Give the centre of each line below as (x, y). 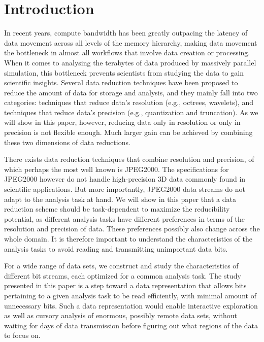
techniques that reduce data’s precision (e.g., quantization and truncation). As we (131, 112)
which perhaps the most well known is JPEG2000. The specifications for (117, 169)
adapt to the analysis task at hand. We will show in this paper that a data (120, 199)
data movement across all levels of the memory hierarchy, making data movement (131, 42)
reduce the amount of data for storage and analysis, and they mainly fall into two (131, 92)
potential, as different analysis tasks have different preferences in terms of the (124, 218)
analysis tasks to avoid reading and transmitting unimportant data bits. (116, 248)
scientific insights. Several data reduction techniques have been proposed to (121, 82)
